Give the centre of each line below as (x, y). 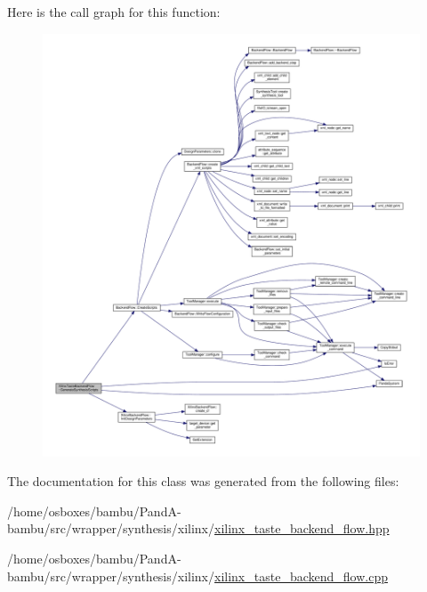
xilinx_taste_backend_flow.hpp (302, 528)
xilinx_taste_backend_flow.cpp (301, 576)
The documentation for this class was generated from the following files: (203, 481)
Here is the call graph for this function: (114, 12)
